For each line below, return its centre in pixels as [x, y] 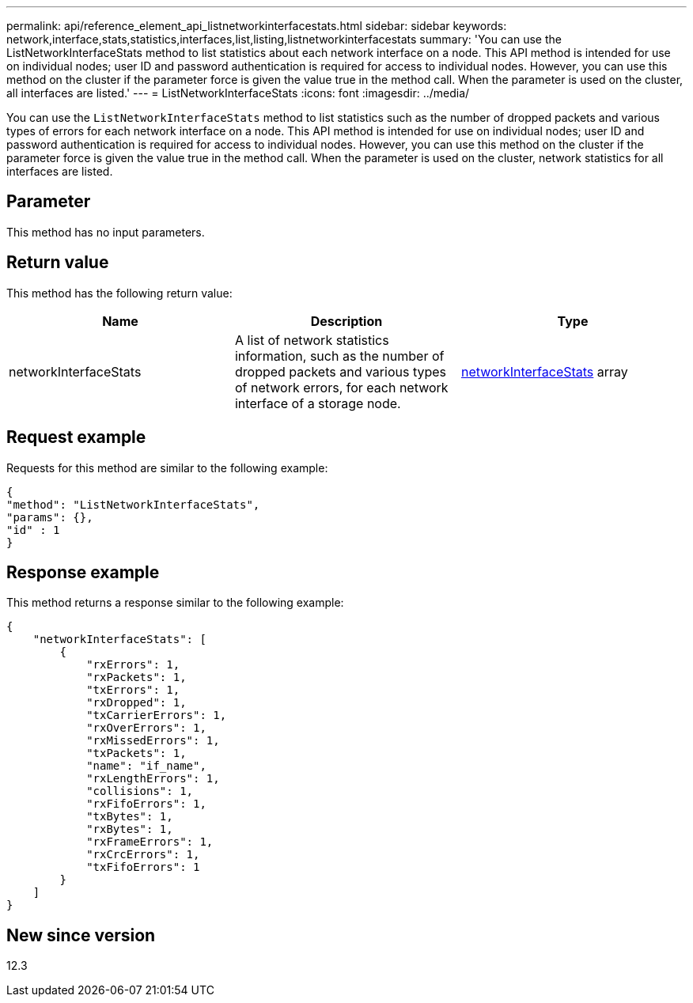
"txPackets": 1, [136, 753]
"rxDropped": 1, [136, 703]
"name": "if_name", [146, 766]
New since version [81, 935]
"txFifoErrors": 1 [143, 867]
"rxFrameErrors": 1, [150, 842]
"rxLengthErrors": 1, [153, 779]
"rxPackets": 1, [136, 677]
